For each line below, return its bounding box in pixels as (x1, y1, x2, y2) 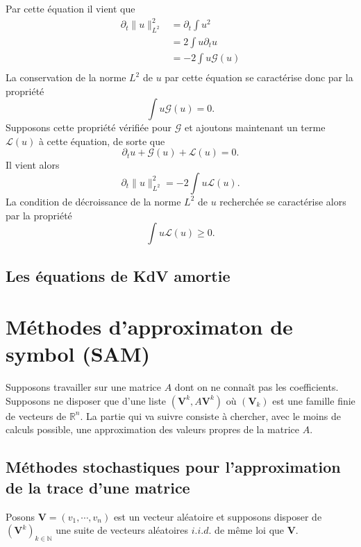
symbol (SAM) (6, 339, 151, 368)
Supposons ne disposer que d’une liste (6, 393, 167, 407)
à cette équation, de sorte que (38, 133, 165, 148)
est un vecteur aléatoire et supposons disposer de (113, 509, 322, 523)
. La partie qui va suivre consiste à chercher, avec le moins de (80, 408, 341, 423)
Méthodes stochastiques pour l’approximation (6, 456, 341, 478)
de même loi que (215, 523, 285, 537)
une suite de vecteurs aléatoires (56, 523, 189, 537)
